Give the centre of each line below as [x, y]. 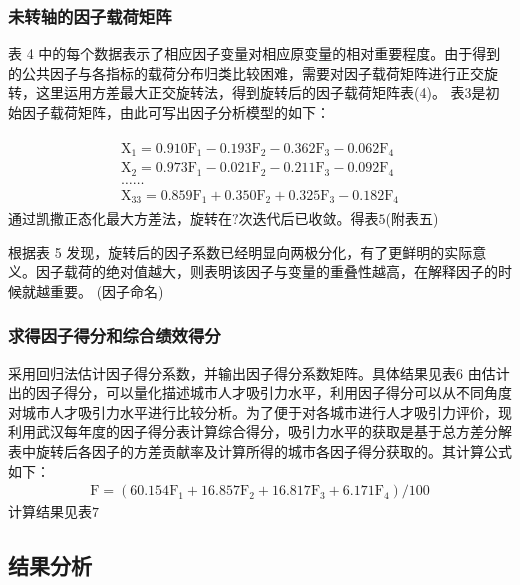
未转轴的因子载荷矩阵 [90, 15]
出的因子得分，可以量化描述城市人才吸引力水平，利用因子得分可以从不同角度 [260, 392]
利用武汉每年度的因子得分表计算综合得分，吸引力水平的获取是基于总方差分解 [260, 431]
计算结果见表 [50, 511]
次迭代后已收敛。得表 [308, 218]
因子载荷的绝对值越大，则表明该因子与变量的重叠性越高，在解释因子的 [266, 271]
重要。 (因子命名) [106, 290]
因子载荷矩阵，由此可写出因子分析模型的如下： [175, 112]
